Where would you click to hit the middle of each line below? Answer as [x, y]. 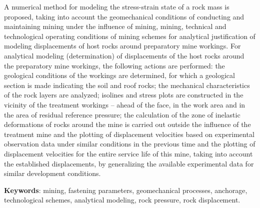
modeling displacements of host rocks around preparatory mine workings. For [122, 46]
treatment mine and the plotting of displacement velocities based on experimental [129, 134]
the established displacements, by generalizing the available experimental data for [129, 163]
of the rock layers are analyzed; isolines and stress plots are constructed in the [124, 95]
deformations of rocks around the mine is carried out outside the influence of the [127, 124]
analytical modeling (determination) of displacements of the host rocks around [124, 55]
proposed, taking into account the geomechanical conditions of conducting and [124, 16]
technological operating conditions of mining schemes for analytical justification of [130, 36]
